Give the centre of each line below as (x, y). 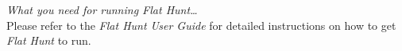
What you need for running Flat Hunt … (102, 9)
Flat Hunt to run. (49, 40)
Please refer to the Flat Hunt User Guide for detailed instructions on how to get (201, 25)
